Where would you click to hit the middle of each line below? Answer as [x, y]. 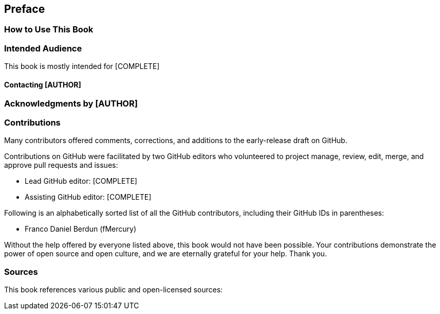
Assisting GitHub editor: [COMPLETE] [88, 197]
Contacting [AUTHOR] [43, 84]
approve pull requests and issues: [61, 165]
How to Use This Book [49, 30]
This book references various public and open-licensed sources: [114, 289]
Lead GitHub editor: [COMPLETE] [81, 181]
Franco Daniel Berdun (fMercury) [80, 229]
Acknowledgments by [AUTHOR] [71, 104]
